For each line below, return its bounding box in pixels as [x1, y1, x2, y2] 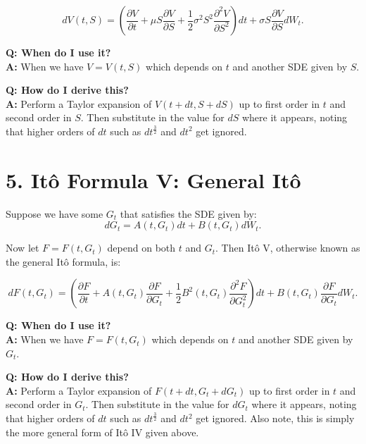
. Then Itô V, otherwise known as [215, 240, 360, 255]
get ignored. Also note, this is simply [196, 411, 355, 426]
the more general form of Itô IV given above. [6, 424, 199, 439]
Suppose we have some [6, 206, 103, 221]
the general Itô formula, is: [6, 254, 121, 269]
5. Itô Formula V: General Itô [6, 165, 301, 194]
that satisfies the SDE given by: [120, 206, 257, 221]
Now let [6, 240, 39, 255]
